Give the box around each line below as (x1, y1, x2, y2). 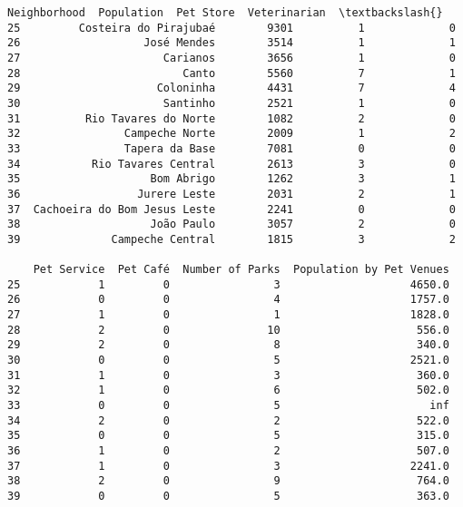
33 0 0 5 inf (7, 399, 449, 413)
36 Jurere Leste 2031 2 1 (7, 187, 456, 200)
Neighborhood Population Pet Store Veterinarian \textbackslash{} (7, 6, 443, 19)
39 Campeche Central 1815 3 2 (7, 232, 456, 246)
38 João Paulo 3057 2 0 (7, 218, 456, 231)
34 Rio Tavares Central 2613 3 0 (7, 157, 456, 171)
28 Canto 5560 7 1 (7, 66, 456, 80)
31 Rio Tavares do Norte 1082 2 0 (7, 112, 456, 125)
